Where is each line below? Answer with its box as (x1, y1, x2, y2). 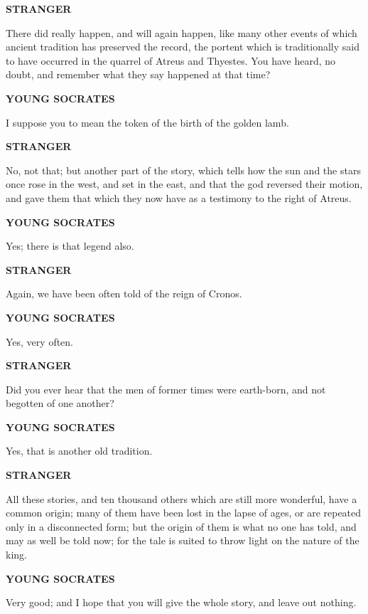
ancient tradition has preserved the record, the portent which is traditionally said (6, 39, 360, 54)
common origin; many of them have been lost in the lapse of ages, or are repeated (6, 505, 362, 520)
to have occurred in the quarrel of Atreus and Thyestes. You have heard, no (6, 53, 336, 68)
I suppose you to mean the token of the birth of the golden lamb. (6, 115, 289, 129)
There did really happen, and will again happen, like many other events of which (6, 25, 357, 40)
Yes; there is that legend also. (6, 238, 134, 253)
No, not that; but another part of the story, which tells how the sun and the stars (6, 162, 361, 177)
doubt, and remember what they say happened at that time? (6, 67, 271, 82)
